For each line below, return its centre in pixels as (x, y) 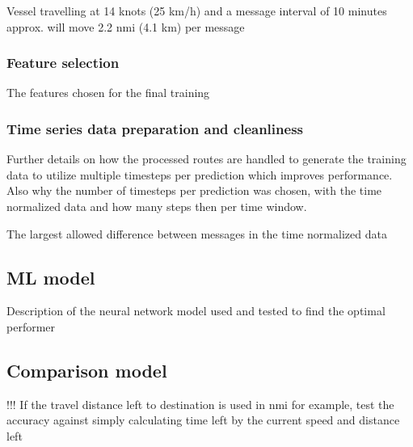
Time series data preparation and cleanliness (155, 128)
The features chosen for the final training (108, 93)
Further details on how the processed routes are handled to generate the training (206, 159)
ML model (51, 277)
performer (31, 326)
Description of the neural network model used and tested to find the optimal (196, 311)
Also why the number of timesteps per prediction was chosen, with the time (194, 190)
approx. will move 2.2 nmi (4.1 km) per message (126, 26)
